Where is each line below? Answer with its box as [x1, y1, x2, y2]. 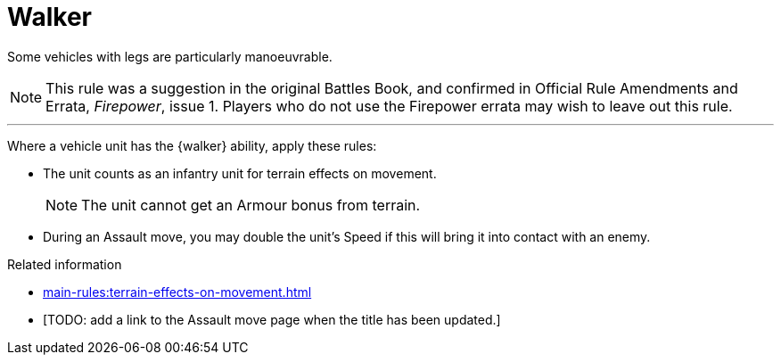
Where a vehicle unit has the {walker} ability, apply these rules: [7, 137, 377, 153]
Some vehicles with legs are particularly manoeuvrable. [7, 48, 333, 64]
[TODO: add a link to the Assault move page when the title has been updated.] [43, 311, 501, 327]
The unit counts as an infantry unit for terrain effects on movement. [43, 165, 437, 181]
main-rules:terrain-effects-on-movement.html [43, 284, 312, 300]
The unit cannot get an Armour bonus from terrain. [81, 195, 421, 214]
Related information [7, 256, 122, 272]
